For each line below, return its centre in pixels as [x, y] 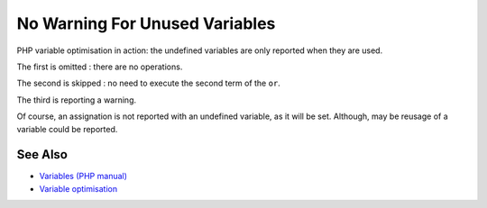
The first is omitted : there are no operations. [100, 67]
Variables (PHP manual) [83, 176]
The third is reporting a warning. [77, 100]
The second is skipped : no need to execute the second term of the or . [149, 83]
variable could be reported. [67, 129]
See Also [42, 154]
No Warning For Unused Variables [146, 23]
